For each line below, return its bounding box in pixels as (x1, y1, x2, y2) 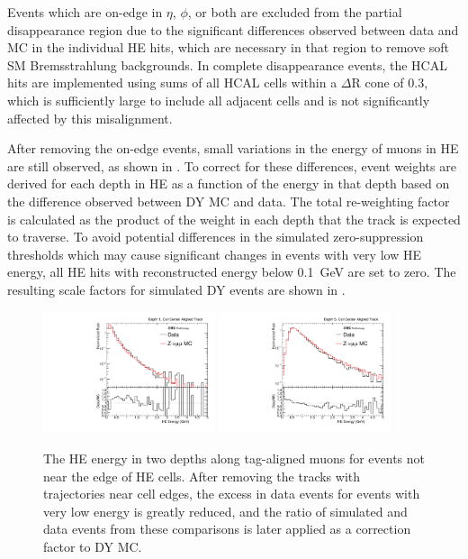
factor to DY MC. (43, 536, 142, 555)
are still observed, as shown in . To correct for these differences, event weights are (7, 156, 456, 175)
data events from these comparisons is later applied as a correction (43, 519, 411, 538)
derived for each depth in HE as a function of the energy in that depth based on (7, 174, 450, 193)
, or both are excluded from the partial (187, 3, 402, 21)
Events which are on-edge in (7, 3, 163, 21)
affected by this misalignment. (7, 108, 173, 127)
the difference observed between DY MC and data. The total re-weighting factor (7, 191, 450, 210)
